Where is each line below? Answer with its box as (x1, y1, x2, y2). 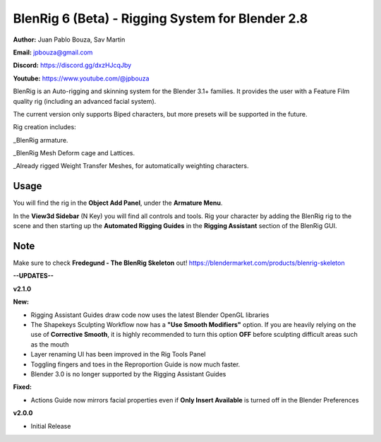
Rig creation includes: (13, 123, 77, 131)
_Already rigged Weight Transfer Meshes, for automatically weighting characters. (13, 162, 249, 170)
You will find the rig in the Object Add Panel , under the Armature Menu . (13, 198, 223, 208)
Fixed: (13, 383, 32, 391)
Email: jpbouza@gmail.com (13, 48, 93, 56)
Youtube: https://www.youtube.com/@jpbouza (13, 74, 150, 83)
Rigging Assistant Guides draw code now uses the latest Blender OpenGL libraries (30, 311, 270, 319)
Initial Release (30, 422, 71, 430)
